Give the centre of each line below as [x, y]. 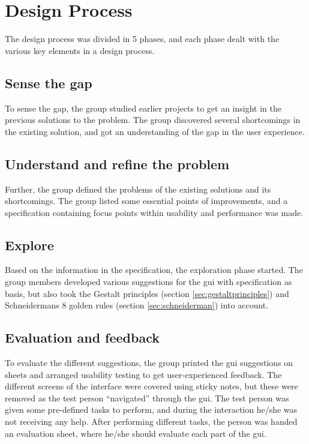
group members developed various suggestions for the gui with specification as [148, 282]
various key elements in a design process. [80, 50]
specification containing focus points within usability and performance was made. [154, 212]
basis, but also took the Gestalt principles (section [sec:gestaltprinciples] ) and [147, 293]
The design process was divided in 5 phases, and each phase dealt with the [142, 39]
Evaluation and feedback [82, 337]
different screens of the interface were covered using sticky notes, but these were [151, 386]
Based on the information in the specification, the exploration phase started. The [154, 270]
